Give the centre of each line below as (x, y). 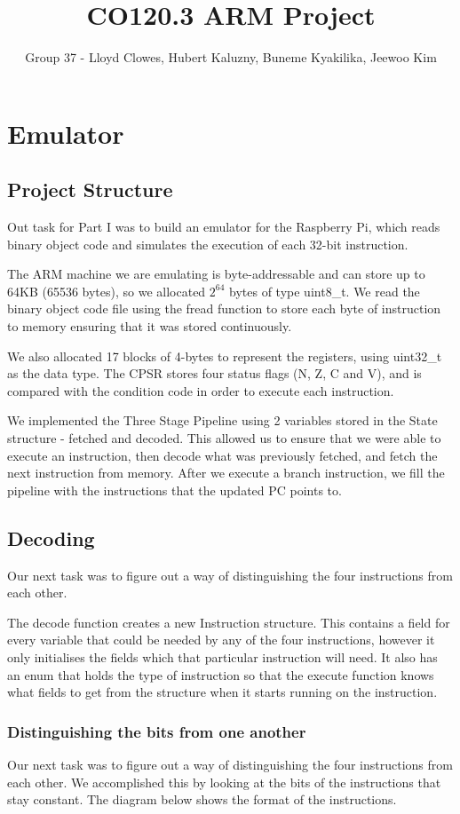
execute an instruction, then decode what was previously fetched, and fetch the (222, 455)
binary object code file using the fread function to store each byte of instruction (224, 308)
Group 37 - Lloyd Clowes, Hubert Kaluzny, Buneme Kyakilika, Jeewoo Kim (231, 57)
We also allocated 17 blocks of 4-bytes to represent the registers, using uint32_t (225, 356)
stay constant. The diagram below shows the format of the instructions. (202, 799)
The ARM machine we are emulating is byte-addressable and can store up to (216, 274)
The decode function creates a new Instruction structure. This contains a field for (229, 622)
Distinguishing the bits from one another (157, 731)
